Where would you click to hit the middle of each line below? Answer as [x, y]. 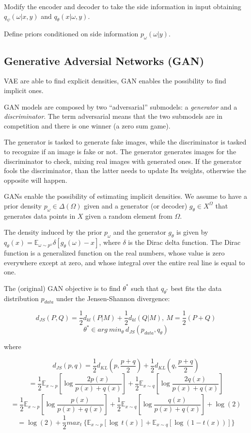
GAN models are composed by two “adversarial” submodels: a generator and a [121, 106]
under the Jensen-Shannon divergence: [113, 298]
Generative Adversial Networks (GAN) [104, 60]
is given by [192, 232]
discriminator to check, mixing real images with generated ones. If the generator [123, 161]
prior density [23, 205]
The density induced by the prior [53, 232]
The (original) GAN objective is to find [62, 288]
